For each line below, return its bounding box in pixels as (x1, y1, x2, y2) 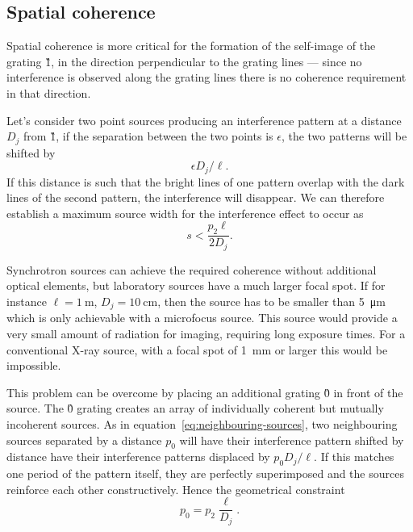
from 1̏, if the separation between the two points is (23, 128, 273, 145)
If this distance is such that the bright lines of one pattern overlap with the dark (6, 173, 405, 190)
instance (6, 292, 47, 309)
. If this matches (314, 448, 394, 465)
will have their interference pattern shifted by (179, 431, 404, 448)
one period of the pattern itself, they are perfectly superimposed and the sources (6, 465, 404, 482)
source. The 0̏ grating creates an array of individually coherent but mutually (6, 400, 384, 417)
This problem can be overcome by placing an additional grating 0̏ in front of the (6, 383, 403, 400)
